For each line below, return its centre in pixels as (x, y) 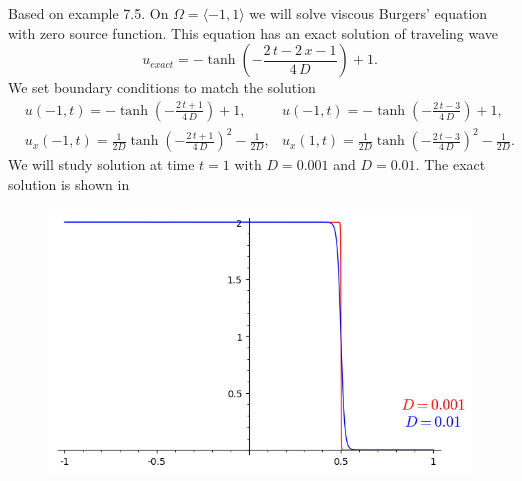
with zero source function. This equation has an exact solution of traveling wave (253, 32)
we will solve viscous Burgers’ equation (368, 13)
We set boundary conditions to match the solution (162, 87)
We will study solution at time (101, 164)
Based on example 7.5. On (88, 13)
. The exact (450, 164)
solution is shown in (69, 183)
